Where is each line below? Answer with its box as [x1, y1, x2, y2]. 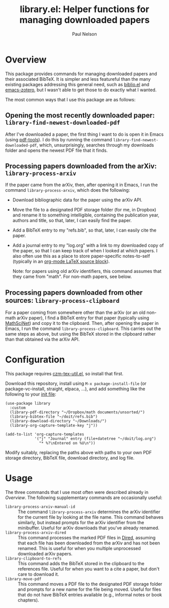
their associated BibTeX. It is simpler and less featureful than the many [5, 76, 151, 82]
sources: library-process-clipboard [5, 296, 120, 305]
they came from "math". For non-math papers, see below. [12, 273, 132, 280]
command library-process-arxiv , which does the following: [5, 187, 130, 193]
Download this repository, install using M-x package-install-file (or [5, 380, 147, 386]
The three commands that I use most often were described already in [5, 489, 148, 495]
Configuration [5, 354, 65, 365]
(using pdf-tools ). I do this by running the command [5, 136, 112, 142]
